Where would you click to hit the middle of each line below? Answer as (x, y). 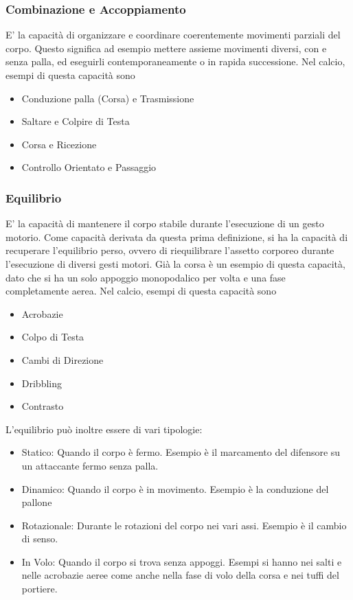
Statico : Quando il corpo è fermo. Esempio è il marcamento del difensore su (181, 452)
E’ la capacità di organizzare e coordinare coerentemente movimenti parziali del (173, 35)
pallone (37, 502)
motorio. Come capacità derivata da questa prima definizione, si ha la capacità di (177, 236)
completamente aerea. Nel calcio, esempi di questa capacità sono (141, 291)
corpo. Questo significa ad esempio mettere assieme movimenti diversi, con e (166, 48)
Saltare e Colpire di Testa (76, 121)
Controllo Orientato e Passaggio (89, 167)
